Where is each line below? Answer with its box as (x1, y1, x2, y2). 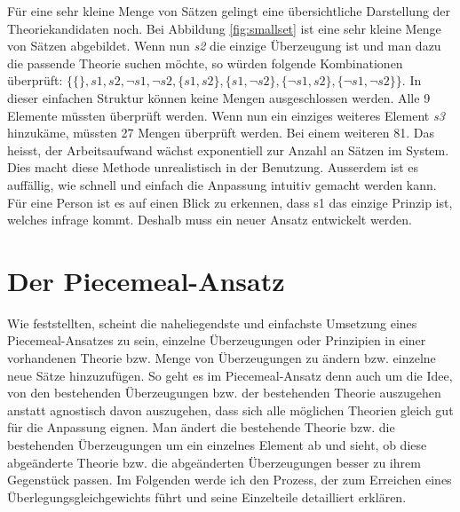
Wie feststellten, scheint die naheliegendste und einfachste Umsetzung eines (7, 313, 417, 332)
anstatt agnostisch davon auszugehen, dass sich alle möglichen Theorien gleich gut (7, 400, 454, 419)
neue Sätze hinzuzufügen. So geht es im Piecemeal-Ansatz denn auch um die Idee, (7, 366, 453, 384)
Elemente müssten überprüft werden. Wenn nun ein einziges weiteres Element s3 (7, 106, 445, 124)
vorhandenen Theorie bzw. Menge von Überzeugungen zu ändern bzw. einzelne (7, 349, 436, 367)
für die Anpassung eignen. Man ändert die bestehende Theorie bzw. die (7, 418, 395, 437)
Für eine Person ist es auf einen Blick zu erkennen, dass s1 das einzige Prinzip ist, (7, 193, 453, 211)
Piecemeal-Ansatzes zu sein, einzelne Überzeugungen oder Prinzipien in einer (7, 331, 426, 350)
